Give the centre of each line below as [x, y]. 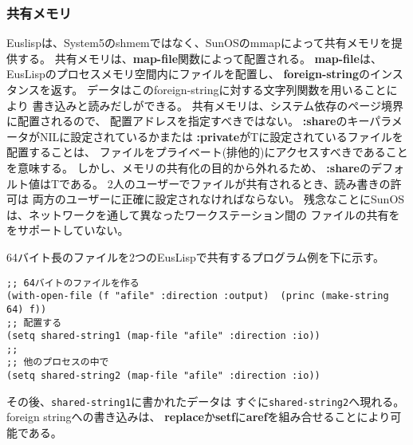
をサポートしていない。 [68, 230]
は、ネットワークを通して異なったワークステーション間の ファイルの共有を [203, 214]
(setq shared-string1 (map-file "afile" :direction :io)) [163, 336]
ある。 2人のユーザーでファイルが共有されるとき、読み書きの [230, 183]
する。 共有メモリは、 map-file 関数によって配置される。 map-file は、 [199, 58]
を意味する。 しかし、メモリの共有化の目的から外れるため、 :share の [189, 167]
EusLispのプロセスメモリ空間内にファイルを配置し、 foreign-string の [188, 74]
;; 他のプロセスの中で [58, 362]
